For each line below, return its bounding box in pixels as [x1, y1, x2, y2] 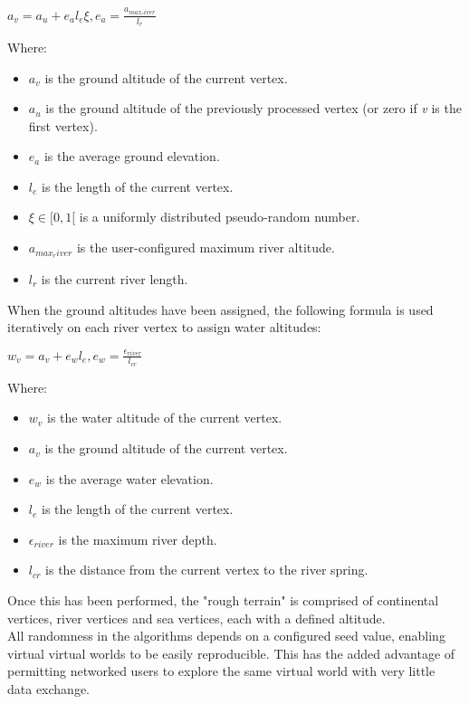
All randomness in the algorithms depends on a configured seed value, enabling [7, 626, 445, 645]
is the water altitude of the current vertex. [47, 408, 282, 427]
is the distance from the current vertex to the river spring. [45, 560, 368, 579]
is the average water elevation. [45, 469, 214, 488]
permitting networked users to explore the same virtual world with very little [7, 661, 435, 680]
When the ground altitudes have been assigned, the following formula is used [7, 300, 434, 319]
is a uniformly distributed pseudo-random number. [79, 207, 360, 226]
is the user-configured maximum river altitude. [76, 238, 335, 257]
